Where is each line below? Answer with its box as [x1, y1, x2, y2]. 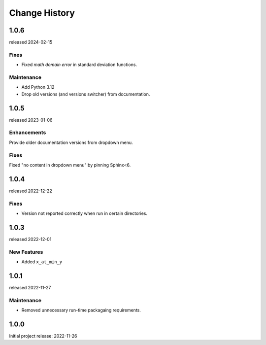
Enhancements [9, 129, 46, 136]
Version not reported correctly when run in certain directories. [21, 210, 148, 216]
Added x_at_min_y [21, 259, 63, 265]
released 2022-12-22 [9, 188, 52, 194]
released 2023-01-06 [9, 117, 53, 123]
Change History [9, 7, 75, 18]
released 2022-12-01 [9, 236, 52, 242]
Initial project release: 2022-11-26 [9, 333, 77, 339]
